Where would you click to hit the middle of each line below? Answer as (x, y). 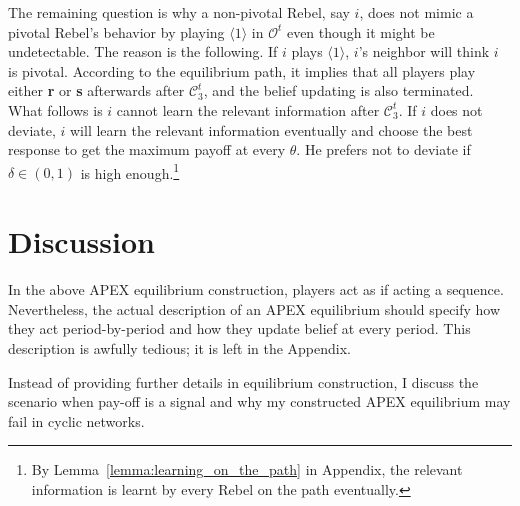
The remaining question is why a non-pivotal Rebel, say (179, 12)
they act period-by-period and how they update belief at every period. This (239, 328)
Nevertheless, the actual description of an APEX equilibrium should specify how (254, 308)
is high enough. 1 (130, 171)
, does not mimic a (416, 12)
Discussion (81, 241)
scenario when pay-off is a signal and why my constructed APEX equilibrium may (259, 401)
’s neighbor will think (424, 51)
